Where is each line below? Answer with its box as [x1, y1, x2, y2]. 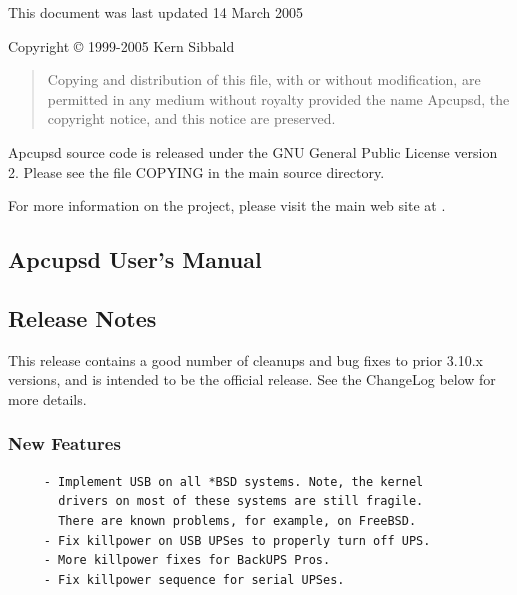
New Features [8, 431, 121, 456]
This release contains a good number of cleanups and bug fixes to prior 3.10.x [8, 349, 483, 370]
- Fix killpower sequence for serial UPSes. [43, 572, 345, 587]
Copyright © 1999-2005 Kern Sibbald [8, 35, 235, 56]
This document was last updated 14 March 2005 [8, 2, 304, 22]
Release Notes [8, 302, 157, 333]
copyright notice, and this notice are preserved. [47, 108, 336, 129]
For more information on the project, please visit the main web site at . [8, 195, 446, 216]
